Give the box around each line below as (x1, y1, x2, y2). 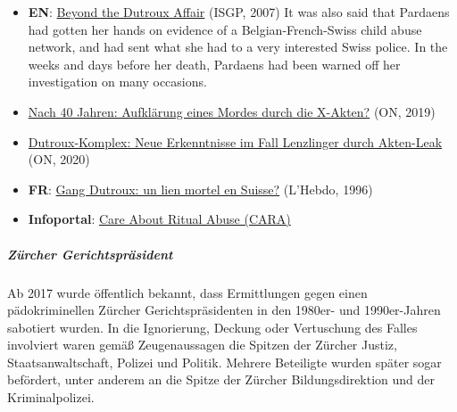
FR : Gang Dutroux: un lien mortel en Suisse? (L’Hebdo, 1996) (28, 179, 373, 198)
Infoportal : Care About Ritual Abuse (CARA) (28, 210, 291, 228)
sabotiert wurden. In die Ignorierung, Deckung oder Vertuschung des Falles (7, 317, 418, 336)
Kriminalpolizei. (7, 388, 95, 407)
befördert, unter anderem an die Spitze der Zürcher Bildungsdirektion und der (7, 370, 436, 389)
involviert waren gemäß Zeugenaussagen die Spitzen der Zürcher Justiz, (7, 335, 397, 354)
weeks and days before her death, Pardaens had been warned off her (28, 54, 401, 73)
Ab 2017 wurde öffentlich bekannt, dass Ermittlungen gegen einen (7, 283, 368, 301)
